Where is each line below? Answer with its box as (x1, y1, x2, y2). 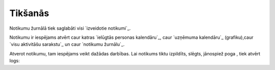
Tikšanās (9, 8, 49, 19)
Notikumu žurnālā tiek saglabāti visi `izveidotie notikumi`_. (9, 25, 131, 31)
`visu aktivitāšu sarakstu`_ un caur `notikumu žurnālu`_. (9, 41, 125, 47)
